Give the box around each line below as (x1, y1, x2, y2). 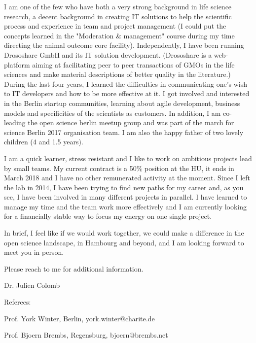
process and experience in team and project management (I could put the (4, 21, 226, 31)
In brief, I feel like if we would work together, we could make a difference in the (4, 228, 244, 238)
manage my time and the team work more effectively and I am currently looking (4, 201, 247, 211)
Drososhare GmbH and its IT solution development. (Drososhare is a (4, 49, 212, 60)
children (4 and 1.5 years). (4, 137, 83, 147)
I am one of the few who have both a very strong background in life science (4, 1, 232, 11)
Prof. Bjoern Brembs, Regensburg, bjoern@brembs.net (4, 330, 168, 340)
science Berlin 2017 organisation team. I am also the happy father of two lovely (4, 127, 244, 137)
